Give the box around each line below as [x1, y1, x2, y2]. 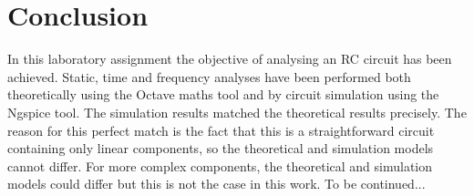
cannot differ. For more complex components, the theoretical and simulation [7, 156, 433, 175]
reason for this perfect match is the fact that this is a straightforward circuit [7, 120, 435, 139]
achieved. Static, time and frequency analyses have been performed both [7, 67, 411, 86]
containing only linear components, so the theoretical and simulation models [7, 139, 434, 158]
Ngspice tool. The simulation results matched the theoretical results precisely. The [7, 102, 467, 121]
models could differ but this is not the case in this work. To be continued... [7, 174, 426, 193]
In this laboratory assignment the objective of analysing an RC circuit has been [7, 49, 452, 68]
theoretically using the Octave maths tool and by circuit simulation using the [7, 85, 439, 104]
